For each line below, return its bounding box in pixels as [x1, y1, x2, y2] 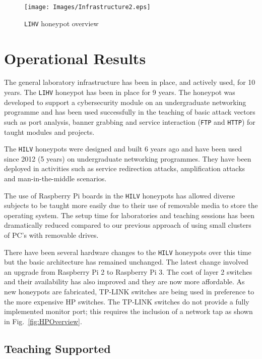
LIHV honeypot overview [24, 18, 99, 28]
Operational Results [4, 47, 146, 68]
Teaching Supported [4, 340, 111, 356]
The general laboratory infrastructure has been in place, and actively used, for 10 [4, 77, 255, 87]
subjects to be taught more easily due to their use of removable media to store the [4, 200, 258, 211]
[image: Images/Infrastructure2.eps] [24, 4, 151, 11]
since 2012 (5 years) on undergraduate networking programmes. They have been [4, 153, 251, 164]
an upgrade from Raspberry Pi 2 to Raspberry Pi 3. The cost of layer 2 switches [4, 266, 252, 277]
